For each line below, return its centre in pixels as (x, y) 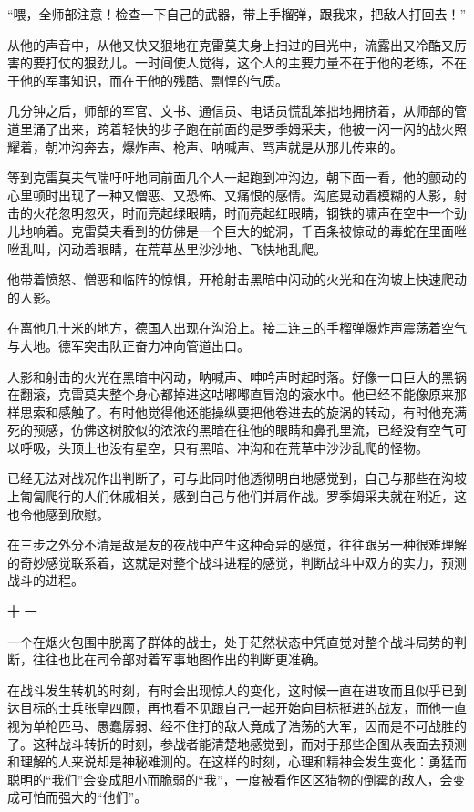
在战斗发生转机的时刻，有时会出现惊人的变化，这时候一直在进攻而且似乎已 (231, 689)
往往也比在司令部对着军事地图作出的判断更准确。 (179, 659)
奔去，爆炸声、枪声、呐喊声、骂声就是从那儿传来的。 (243, 146)
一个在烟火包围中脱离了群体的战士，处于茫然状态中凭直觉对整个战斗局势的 (231, 641)
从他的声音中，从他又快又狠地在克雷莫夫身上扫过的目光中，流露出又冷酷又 (231, 44)
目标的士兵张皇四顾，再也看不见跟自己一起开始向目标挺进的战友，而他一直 (243, 708)
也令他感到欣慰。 (58, 514)
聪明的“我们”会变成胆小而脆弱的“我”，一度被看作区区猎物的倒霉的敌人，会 (230, 779)
